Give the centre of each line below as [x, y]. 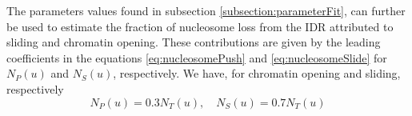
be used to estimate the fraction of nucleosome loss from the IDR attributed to [200, 26]
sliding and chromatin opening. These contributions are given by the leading [194, 42]
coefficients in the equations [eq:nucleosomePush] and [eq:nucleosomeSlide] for [197, 57]
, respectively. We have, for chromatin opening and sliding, [257, 73]
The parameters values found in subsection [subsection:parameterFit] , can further [206, 10]
